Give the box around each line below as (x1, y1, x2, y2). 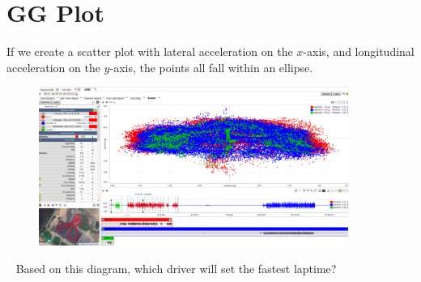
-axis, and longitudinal (303, 43, 415, 60)
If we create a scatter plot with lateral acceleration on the (6, 43, 293, 60)
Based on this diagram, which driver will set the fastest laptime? (15, 259, 337, 276)
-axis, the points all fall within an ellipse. (109, 58, 313, 75)
